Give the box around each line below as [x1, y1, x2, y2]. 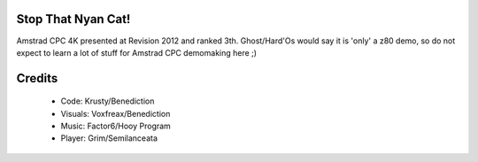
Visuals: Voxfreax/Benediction [60, 108, 171, 119]
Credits [16, 71, 58, 86]
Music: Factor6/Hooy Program [60, 120, 172, 132]
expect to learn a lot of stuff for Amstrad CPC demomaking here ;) [16, 47, 257, 58]
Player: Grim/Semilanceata [60, 133, 158, 143]
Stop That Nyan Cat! [16, 12, 131, 27]
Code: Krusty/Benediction [60, 96, 155, 106]
